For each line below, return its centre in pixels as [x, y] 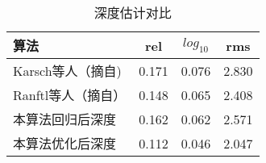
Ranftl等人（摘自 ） [70, 95]
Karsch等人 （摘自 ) [67, 71]
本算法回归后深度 [65, 119]
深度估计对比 [133, 13]
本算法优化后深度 [65, 143]
